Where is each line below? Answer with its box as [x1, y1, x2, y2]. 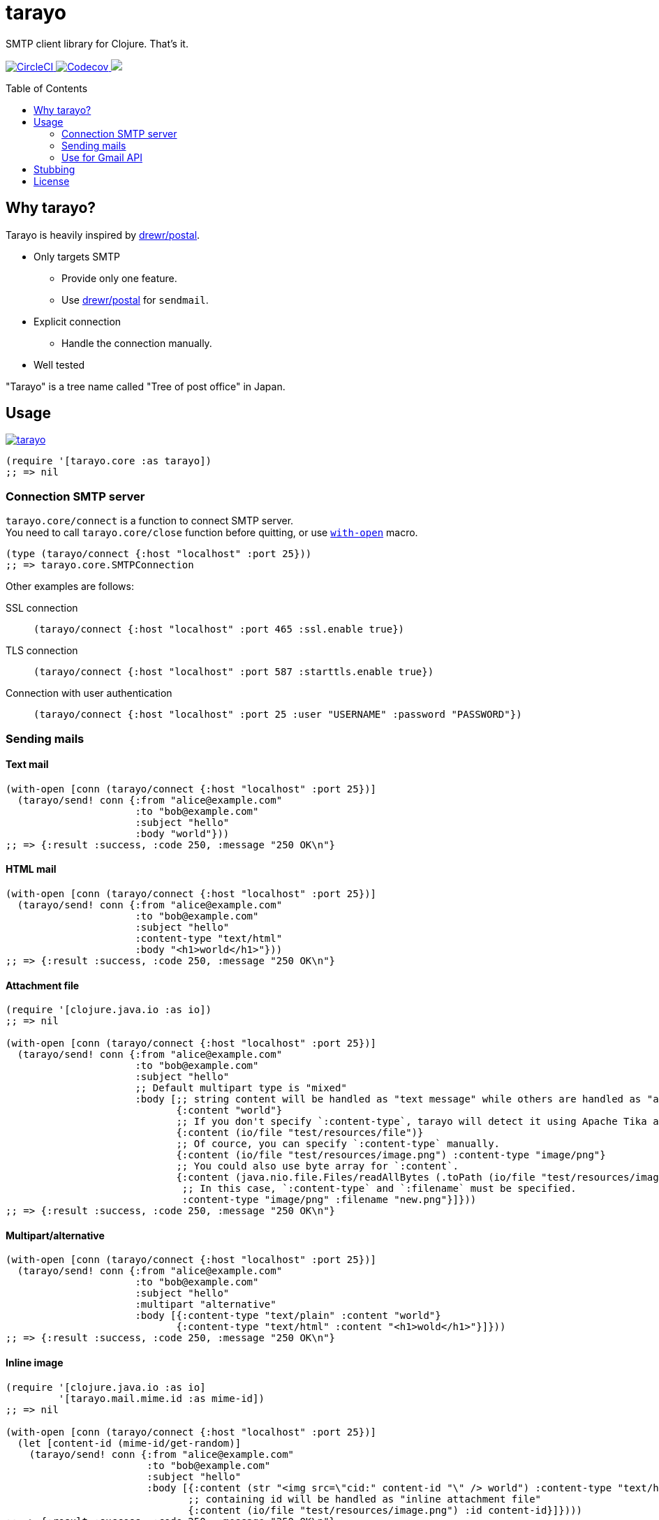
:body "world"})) [135, 827, 230, 839]
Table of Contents [6, 82, 88, 94]
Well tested [34, 358, 85, 371]
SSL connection [6, 602, 78, 614]
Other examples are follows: [6, 580, 134, 593]
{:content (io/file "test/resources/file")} [176, 1127, 424, 1139]
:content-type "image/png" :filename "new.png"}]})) [182, 1194, 477, 1206]
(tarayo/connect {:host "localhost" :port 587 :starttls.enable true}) [34, 666, 434, 678]
